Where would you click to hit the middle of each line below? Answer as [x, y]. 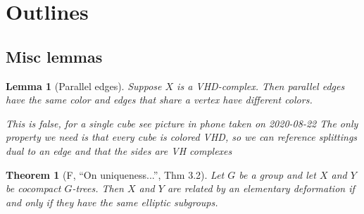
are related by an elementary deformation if [261, 188]
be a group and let [277, 174]
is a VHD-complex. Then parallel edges [261, 86]
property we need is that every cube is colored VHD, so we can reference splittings [182, 137]
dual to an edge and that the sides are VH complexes [119, 150]
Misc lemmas [54, 56]
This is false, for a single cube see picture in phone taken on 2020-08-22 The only [182, 123]
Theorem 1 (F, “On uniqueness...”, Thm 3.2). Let [115, 174]
